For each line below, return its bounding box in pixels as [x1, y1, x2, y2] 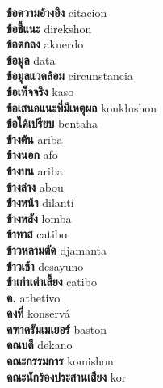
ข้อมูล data [6, 51, 56, 68]
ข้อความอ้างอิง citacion [6, 4, 107, 20]
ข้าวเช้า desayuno [6, 257, 84, 274]
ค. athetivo [6, 289, 61, 306]
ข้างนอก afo [6, 146, 58, 163]
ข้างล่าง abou [6, 178, 64, 195]
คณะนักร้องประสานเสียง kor [6, 368, 127, 385]
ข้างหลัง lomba [6, 209, 72, 226]
